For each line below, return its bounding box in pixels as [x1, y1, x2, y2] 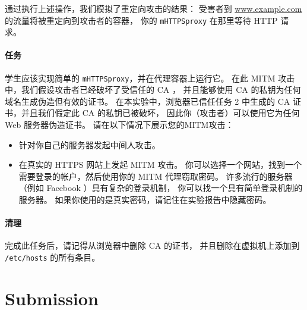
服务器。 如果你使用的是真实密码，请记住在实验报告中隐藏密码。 [18, 193, 271, 206]
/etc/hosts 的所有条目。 [5, 251, 100, 264]
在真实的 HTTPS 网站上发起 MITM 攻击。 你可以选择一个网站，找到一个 [18, 158, 302, 171]
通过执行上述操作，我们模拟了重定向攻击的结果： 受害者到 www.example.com [5, 2, 302, 14]
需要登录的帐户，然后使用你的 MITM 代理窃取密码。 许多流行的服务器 [18, 170, 293, 182]
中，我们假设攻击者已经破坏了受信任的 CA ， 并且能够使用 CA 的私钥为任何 [5, 83, 301, 96]
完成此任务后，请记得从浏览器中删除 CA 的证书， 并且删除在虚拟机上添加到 [5, 239, 300, 252]
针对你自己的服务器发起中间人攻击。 [18, 138, 160, 151]
